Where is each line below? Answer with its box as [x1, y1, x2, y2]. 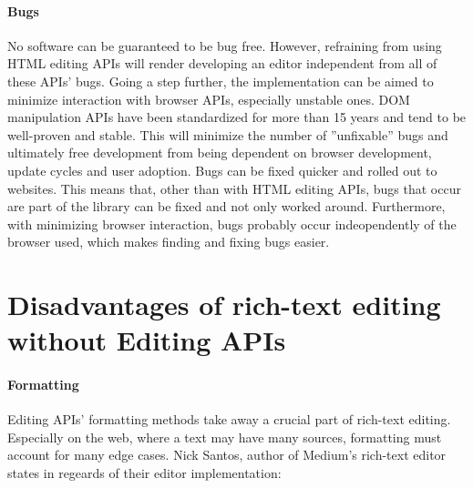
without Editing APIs [7, 321, 286, 359]
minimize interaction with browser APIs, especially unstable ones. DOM [7, 89, 410, 108]
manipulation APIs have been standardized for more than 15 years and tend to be [7, 107, 467, 127]
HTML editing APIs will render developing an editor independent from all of [7, 54, 437, 73]
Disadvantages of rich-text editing [7, 286, 441, 323]
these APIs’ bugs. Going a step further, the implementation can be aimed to [7, 71, 434, 90]
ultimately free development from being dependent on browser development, [7, 143, 432, 162]
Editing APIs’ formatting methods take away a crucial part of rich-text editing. [7, 410, 451, 429]
